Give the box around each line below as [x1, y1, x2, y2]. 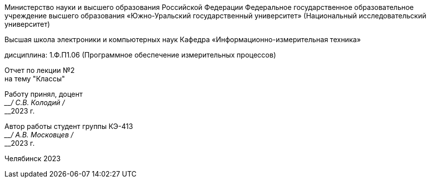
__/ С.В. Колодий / [4, 98, 65, 107]
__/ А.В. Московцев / [4, 130, 74, 139]
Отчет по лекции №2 [4, 66, 75, 74]
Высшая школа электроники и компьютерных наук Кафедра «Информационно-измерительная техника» [4, 35, 361, 44]
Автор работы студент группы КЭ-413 [4, 122, 133, 130]
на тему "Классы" [4, 74, 65, 83]
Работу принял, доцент [4, 90, 83, 98]
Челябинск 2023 [4, 154, 61, 163]
